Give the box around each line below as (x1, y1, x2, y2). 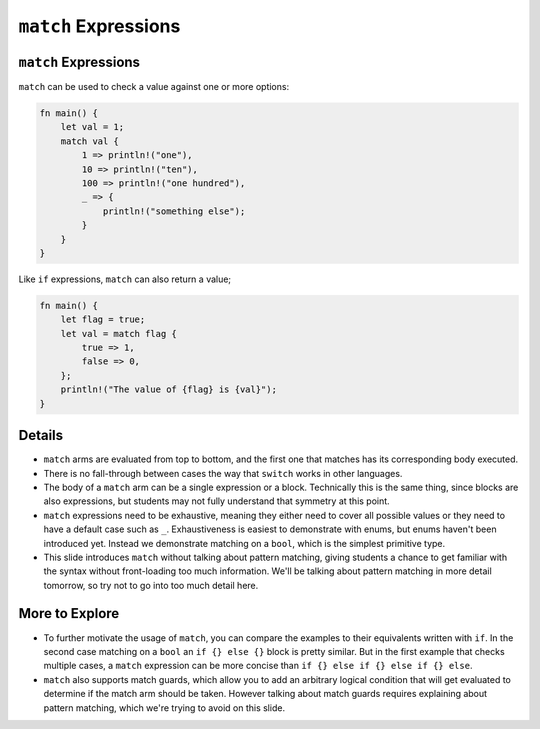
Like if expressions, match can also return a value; (18, 273, 232, 285)
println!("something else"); (102, 205, 246, 217)
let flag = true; (60, 314, 146, 325)
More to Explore (18, 605, 120, 622)
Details (18, 427, 64, 444)
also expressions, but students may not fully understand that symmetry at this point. (43, 495, 390, 507)
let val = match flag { (60, 328, 177, 339)
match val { (60, 135, 120, 147)
